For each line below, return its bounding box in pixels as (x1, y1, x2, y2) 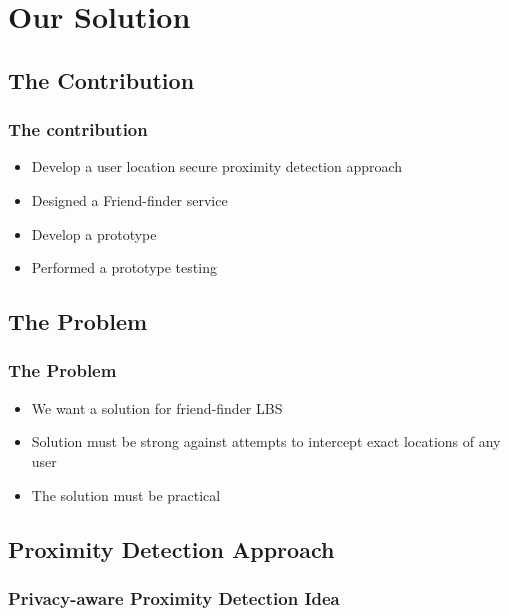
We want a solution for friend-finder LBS (31, 397, 283, 418)
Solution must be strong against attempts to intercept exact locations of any (31, 431, 501, 452)
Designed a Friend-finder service (31, 189, 228, 210)
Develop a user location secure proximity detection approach (31, 156, 403, 177)
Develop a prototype (31, 223, 157, 244)
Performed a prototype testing (31, 257, 217, 278)
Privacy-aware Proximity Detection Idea (8, 585, 340, 610)
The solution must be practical (31, 484, 221, 505)
